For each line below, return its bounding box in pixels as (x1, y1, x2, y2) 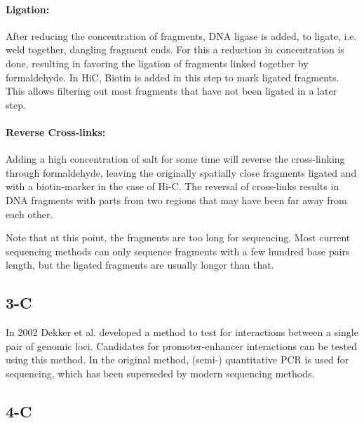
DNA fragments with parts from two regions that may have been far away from (6, 192, 347, 207)
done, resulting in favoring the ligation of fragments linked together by (6, 55, 309, 70)
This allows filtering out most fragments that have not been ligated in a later (6, 83, 337, 98)
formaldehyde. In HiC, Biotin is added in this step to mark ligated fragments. (6, 69, 339, 84)
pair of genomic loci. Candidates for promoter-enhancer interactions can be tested (6, 338, 357, 353)
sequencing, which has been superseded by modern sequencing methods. (6, 365, 315, 380)
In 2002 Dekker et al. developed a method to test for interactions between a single (6, 325, 358, 340)
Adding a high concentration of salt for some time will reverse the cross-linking (6, 152, 345, 166)
